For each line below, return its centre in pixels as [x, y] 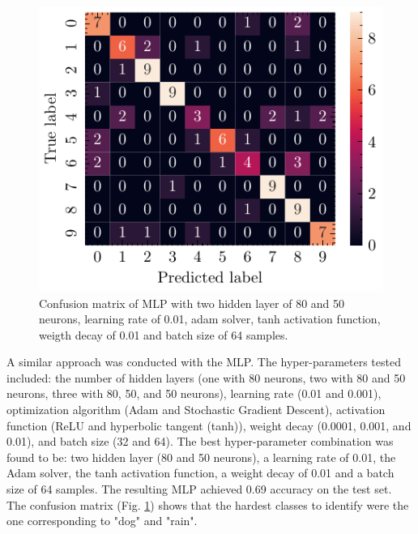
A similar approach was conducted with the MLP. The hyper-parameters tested [204, 362]
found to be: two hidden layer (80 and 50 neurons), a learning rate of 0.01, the [201, 457]
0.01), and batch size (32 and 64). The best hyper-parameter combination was [200, 441]
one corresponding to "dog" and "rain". [102, 521]
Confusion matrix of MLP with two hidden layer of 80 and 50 [192, 303]
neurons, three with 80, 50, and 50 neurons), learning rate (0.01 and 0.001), [194, 393]
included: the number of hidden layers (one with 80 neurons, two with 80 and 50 [206, 377]
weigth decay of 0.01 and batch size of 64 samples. [164, 334]
